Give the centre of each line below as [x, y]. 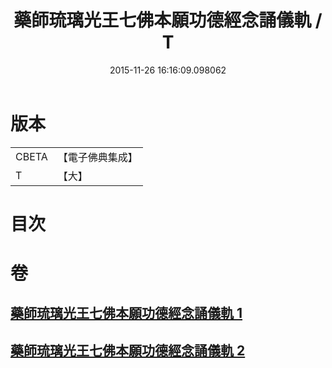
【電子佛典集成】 [97, 157]
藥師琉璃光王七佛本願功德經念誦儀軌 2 [128, 350]
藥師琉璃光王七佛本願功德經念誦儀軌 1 [126, 313]
